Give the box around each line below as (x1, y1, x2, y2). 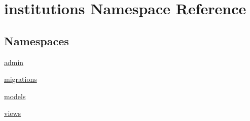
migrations (4, 74, 37, 84)
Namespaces (4, 33, 69, 48)
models (4, 90, 26, 101)
